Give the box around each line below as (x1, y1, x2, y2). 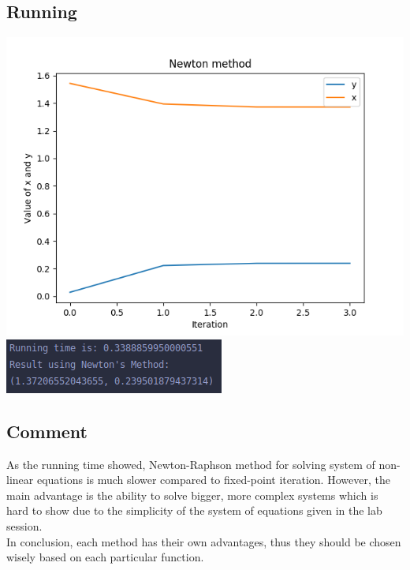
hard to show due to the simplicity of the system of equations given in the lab (6, 502, 382, 519)
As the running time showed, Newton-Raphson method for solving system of (6, 456, 375, 472)
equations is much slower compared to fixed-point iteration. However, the (36, 471, 390, 488)
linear (6, 471, 34, 488)
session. (6, 517, 43, 534)
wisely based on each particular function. (6, 549, 204, 565)
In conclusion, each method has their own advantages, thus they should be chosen (6, 533, 401, 549)
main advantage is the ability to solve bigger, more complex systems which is (6, 486, 378, 503)
